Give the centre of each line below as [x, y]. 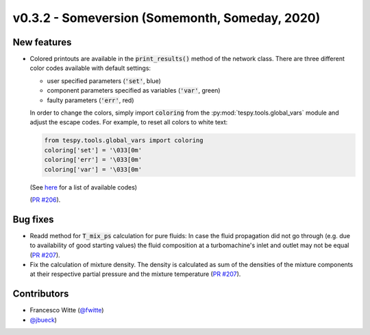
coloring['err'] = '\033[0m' [93, 160]
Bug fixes [33, 219]
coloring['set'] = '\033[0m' [93, 150]
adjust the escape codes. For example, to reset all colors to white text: [129, 122]
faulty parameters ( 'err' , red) [90, 100]
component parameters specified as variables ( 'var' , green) [134, 91]
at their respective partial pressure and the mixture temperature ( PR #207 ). [135, 274]
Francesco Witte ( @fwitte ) [67, 310]
